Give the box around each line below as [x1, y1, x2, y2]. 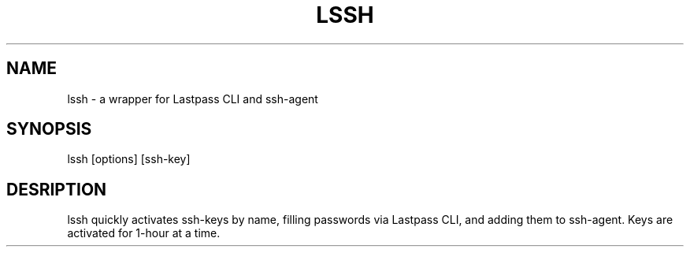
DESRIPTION [6, 179, 107, 199]
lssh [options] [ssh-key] [67, 152, 191, 166]
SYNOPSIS [6, 119, 92, 140]
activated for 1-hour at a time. [67, 226, 221, 240]
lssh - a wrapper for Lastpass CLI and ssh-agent [67, 91, 318, 106]
